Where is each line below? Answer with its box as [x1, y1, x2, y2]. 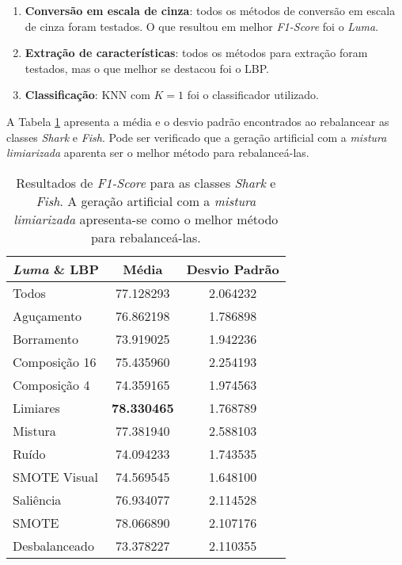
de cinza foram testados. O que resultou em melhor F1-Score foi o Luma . [25, 17, 379, 34]
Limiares [13, 398, 60, 417]
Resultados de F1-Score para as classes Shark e [16, 173, 276, 192]
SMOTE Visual [13, 467, 98, 486]
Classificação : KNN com [25, 86, 150, 103]
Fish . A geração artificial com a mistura [36, 191, 256, 210]
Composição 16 [13, 352, 97, 371]
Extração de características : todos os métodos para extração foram [25, 44, 368, 61]
